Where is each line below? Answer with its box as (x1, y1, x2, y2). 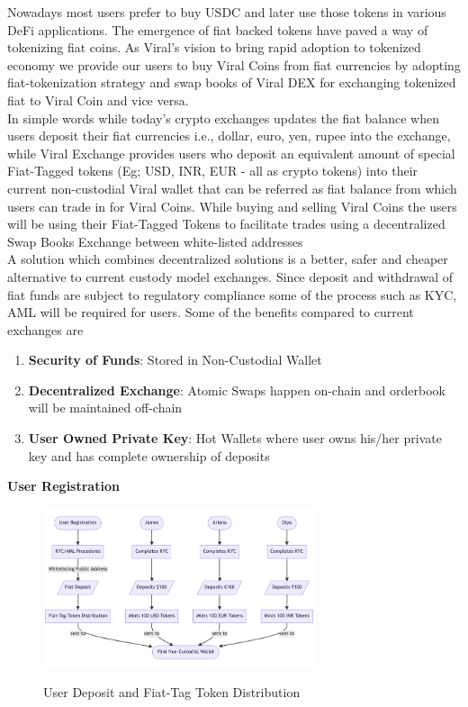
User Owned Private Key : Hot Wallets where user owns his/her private (28, 429, 442, 448)
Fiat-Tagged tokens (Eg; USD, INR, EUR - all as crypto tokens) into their (7, 161, 418, 180)
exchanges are (7, 320, 84, 339)
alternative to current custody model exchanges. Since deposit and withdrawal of (7, 267, 454, 286)
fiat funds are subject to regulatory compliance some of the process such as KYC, (7, 285, 457, 304)
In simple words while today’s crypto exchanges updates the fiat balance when (7, 108, 439, 127)
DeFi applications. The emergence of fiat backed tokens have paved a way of (7, 20, 428, 39)
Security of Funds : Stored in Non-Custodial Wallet (28, 350, 322, 369)
